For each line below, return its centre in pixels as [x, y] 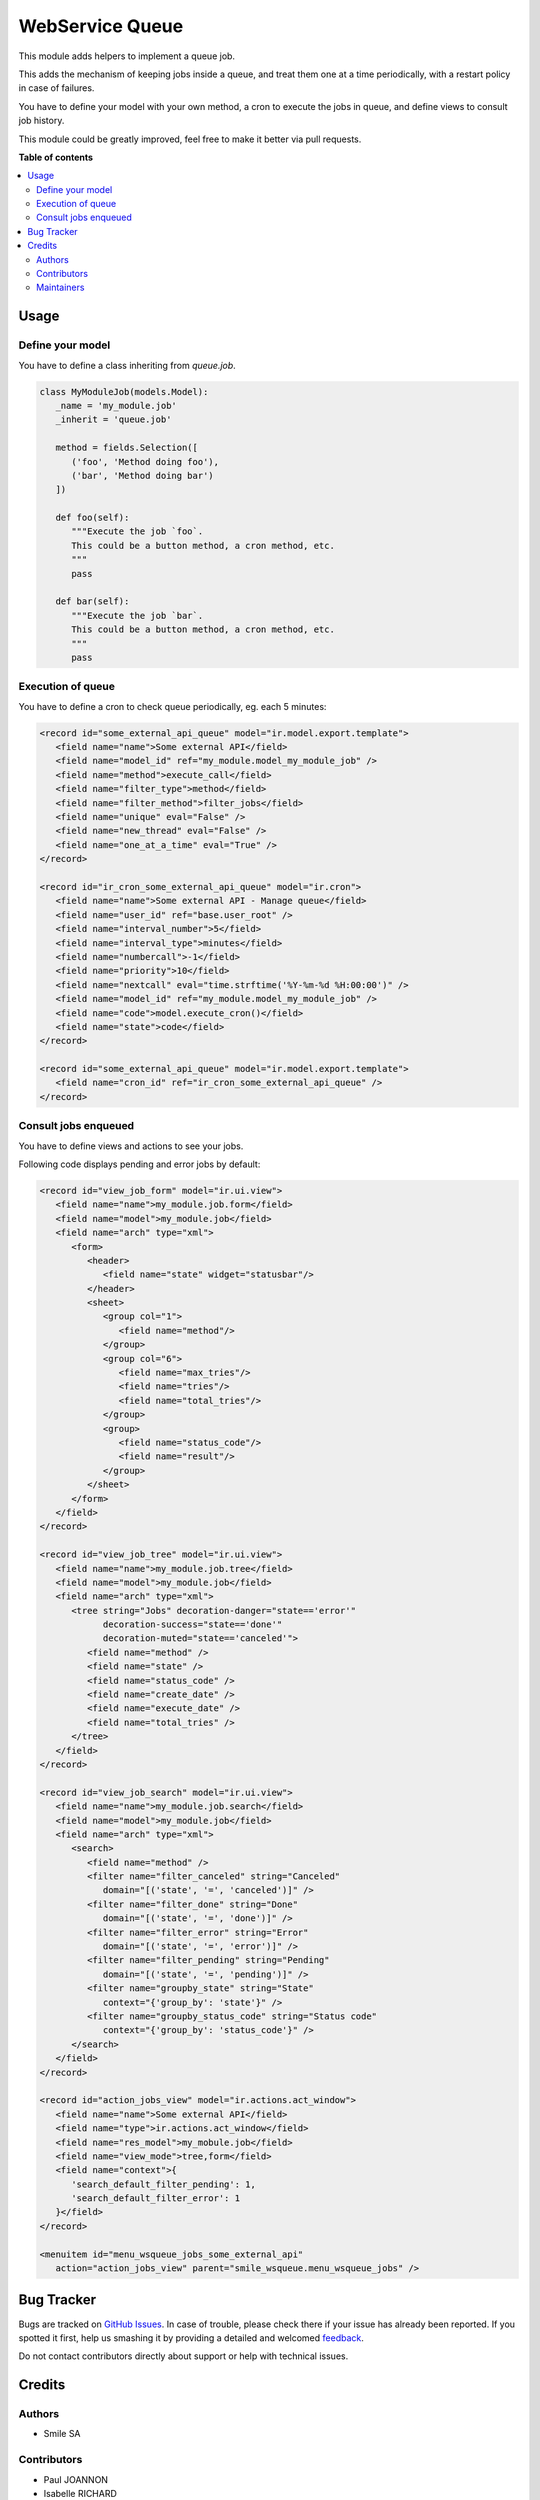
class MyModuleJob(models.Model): [124, 391]
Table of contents [56, 157]
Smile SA [62, 2434]
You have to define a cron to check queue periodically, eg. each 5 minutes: [172, 706]
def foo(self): [92, 518]
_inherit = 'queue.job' [113, 419]
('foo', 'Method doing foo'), [145, 461]
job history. [41, 121]
